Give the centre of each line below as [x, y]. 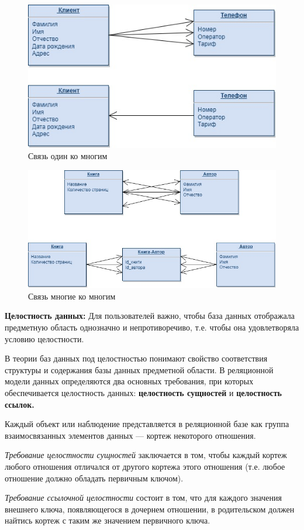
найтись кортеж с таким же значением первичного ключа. [108, 520]
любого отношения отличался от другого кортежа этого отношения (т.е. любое [145, 466]
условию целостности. [44, 338]
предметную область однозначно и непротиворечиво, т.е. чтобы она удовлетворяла [152, 327]
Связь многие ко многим [72, 296]
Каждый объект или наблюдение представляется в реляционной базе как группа [147, 424]
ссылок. [20, 404]
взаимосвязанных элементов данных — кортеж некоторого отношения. [130, 435]
